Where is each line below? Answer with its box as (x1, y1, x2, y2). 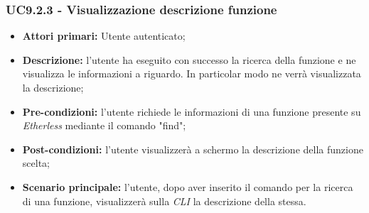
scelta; (22, 155, 50, 170)
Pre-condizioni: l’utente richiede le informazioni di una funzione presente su (22, 104, 361, 119)
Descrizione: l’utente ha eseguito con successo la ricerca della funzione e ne (22, 52, 356, 67)
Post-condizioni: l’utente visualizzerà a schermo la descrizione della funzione (22, 141, 363, 156)
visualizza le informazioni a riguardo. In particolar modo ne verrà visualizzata (22, 66, 361, 81)
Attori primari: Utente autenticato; (22, 28, 186, 43)
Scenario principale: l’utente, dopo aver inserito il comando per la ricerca (22, 179, 353, 194)
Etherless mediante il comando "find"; (22, 118, 186, 133)
